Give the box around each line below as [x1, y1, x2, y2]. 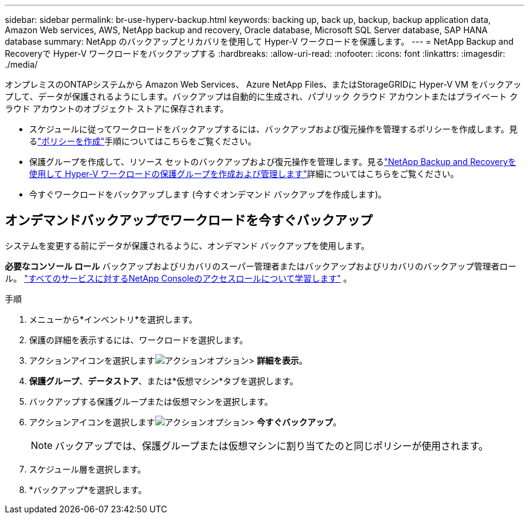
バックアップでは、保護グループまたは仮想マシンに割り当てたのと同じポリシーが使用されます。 [55, 439, 489, 452]
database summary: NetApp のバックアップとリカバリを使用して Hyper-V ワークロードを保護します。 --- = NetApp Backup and [5, 36, 514, 47]
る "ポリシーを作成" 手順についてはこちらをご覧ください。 [29, 136, 257, 146]
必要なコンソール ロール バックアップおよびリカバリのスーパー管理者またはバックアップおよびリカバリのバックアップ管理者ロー [5, 260, 517, 271]
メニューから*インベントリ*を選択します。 [29, 314, 197, 324]
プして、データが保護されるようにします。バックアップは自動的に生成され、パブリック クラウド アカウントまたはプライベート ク [5, 91, 518, 102]
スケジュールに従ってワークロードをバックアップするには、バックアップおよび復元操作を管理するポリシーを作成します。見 [29, 124, 518, 134]
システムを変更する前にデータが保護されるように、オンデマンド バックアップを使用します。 [5, 240, 370, 251]
